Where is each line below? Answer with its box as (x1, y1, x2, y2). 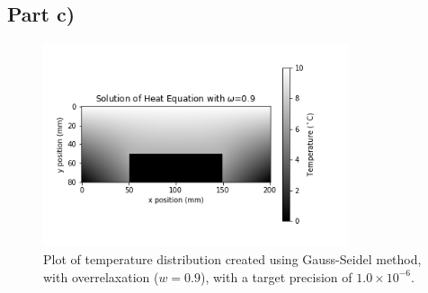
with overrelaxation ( (43, 267, 159, 286)
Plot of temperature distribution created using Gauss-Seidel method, (43, 249, 422, 268)
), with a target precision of (201, 267, 352, 286)
